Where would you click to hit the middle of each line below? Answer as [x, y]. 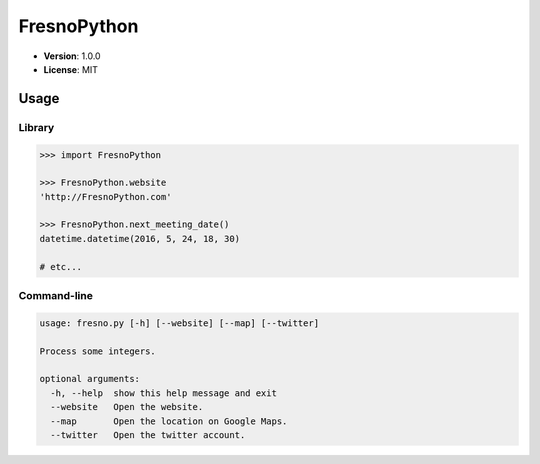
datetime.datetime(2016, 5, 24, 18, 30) [139, 238]
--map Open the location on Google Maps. [169, 421]
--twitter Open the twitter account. [148, 434]
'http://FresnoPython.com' [105, 196]
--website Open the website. [127, 407]
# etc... [61, 266]
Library [36, 127]
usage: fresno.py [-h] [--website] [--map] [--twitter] [179, 323]
